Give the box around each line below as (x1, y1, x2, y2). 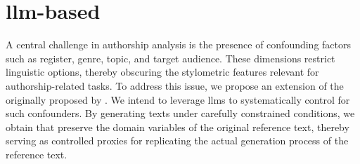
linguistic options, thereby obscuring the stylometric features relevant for (6, 64, 319, 79)
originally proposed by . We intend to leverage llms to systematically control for (6, 92, 350, 107)
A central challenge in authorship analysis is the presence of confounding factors (6, 37, 352, 52)
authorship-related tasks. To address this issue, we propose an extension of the (6, 78, 344, 93)
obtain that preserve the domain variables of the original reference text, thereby (6, 119, 349, 134)
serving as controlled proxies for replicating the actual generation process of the (6, 133, 349, 148)
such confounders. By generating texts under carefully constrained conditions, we (6, 106, 355, 121)
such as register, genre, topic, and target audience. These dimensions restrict (6, 50, 335, 65)
